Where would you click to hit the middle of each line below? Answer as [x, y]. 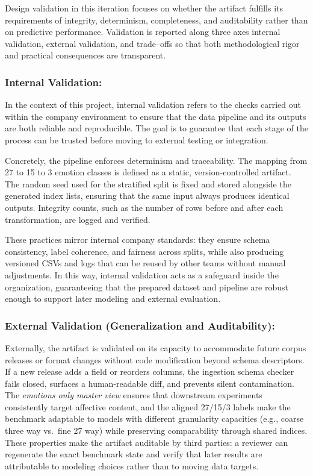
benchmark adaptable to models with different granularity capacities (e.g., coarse [154, 418]
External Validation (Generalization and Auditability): [140, 325]
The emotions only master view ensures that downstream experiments [134, 395]
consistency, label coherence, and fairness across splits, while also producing [144, 251]
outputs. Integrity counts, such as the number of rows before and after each [144, 207]
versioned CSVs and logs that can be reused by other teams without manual [145, 263]
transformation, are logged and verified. [78, 219]
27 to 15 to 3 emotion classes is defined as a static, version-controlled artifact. [148, 172]
